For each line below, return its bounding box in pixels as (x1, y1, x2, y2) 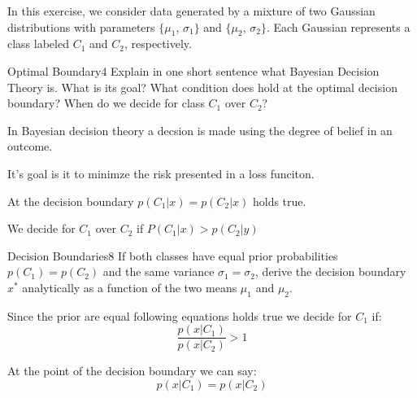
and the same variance (102, 263, 215, 280)
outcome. (7, 138, 53, 155)
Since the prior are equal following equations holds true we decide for (7, 307, 352, 324)
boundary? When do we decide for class (7, 94, 205, 112)
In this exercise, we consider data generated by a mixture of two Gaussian (7, 2, 376, 19)
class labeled (7, 35, 69, 52)
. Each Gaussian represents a (266, 18, 410, 35)
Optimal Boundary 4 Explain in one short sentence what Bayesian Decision (7, 62, 380, 79)
